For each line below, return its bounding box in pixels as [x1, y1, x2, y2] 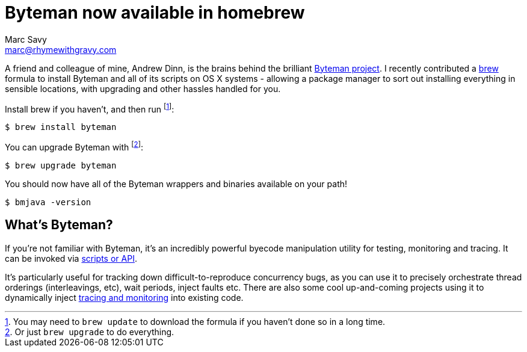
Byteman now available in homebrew [5, 2, 305, 23]
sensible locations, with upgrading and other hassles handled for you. [5, 83, 281, 94]
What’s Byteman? [5, 217, 113, 233]
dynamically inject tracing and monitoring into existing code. [5, 292, 244, 303]
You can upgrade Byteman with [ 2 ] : [5, 140, 143, 153]
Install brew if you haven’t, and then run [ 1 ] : [5, 102, 174, 114]
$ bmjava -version [5, 197, 91, 208]
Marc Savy [5, 34, 47, 45]
